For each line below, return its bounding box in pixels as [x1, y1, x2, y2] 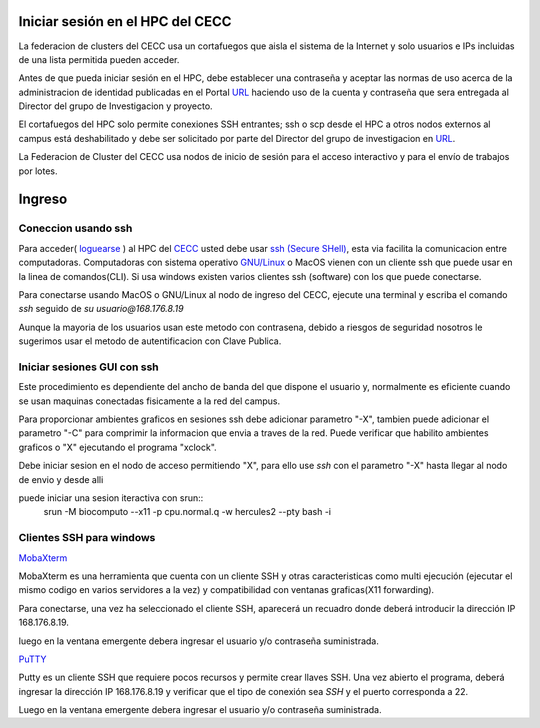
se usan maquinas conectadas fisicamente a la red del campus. [18, 395, 281, 407]
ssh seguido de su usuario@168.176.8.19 [18, 303, 184, 315]
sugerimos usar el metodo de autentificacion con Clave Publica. [18, 335, 282, 347]
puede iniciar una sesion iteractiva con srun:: [18, 492, 204, 504]
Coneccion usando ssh [18, 221, 133, 235]
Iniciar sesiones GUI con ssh [18, 360, 159, 374]
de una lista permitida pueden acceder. [18, 53, 180, 65]
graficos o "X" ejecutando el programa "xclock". [18, 441, 217, 453]
